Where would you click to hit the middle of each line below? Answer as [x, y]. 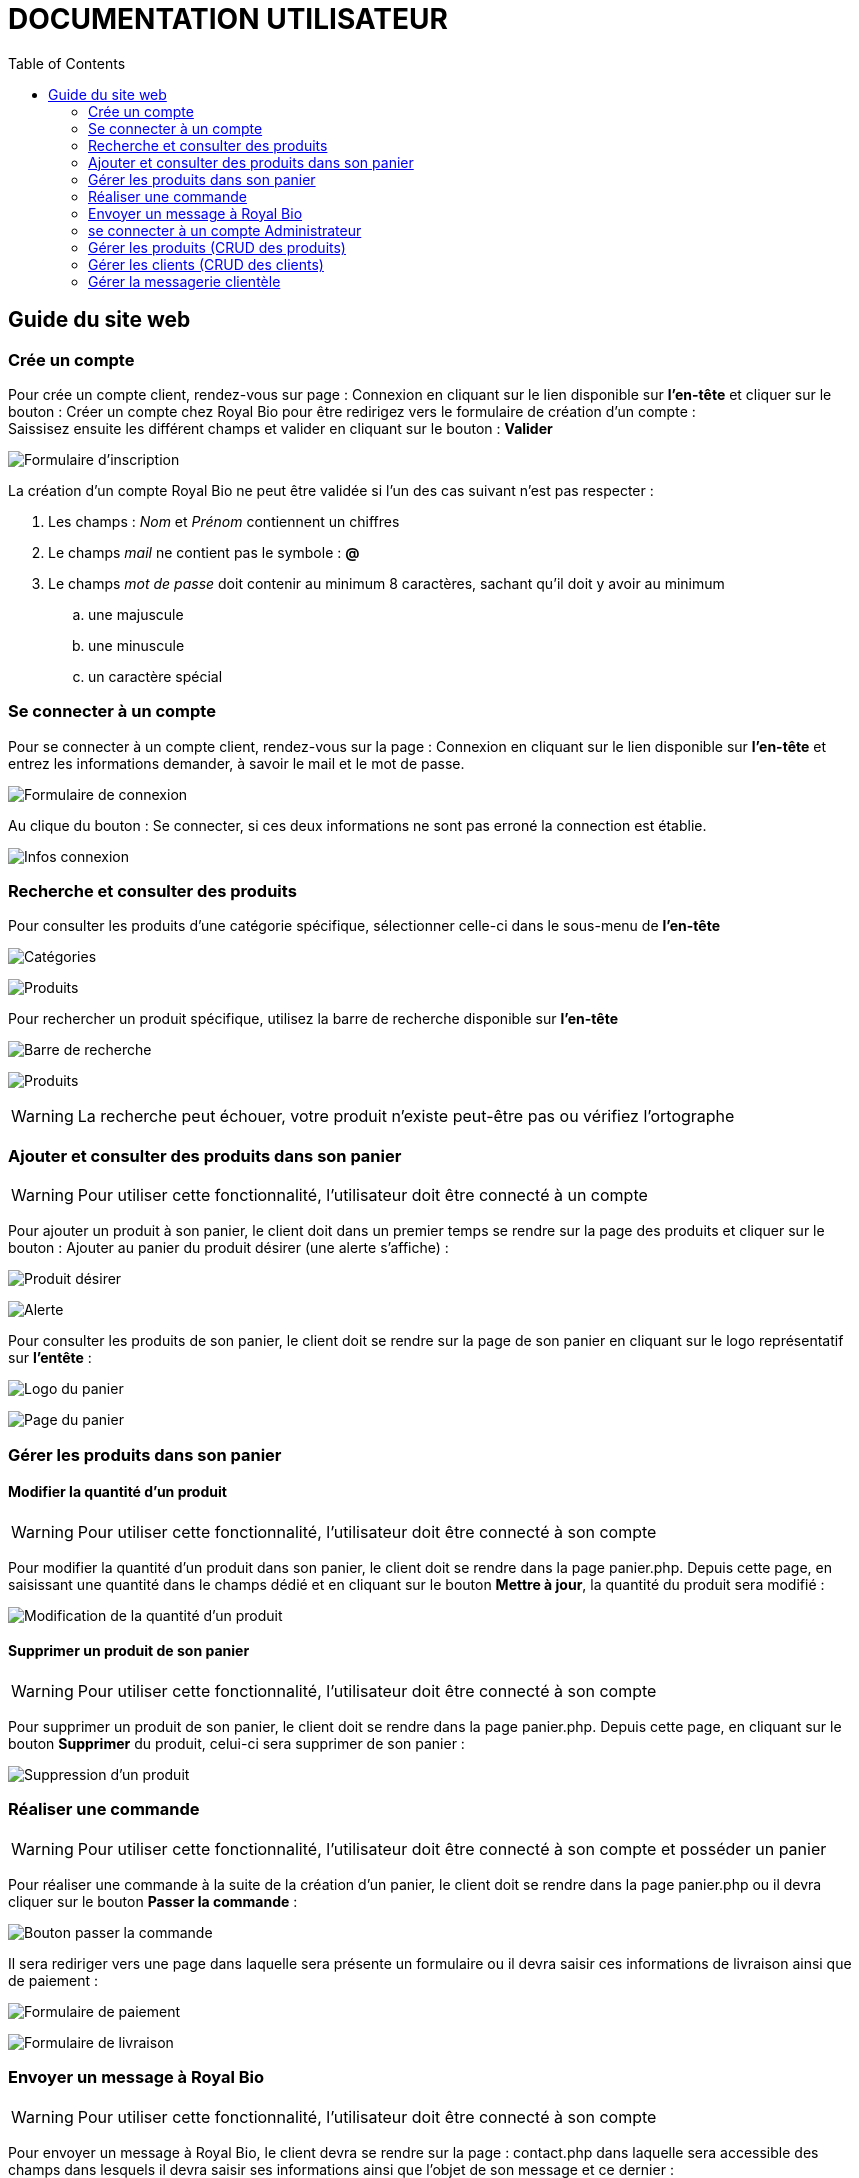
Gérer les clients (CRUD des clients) [206, 264]
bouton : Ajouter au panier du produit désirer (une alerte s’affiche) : [228, 1248]
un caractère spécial [155, 676]
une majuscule [136, 614]
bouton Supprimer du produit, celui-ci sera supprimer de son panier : [236, 1744]
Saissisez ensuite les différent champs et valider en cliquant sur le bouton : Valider [280, 428]
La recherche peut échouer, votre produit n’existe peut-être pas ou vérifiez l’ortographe [406, 1116]
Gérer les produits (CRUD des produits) [217, 247]
